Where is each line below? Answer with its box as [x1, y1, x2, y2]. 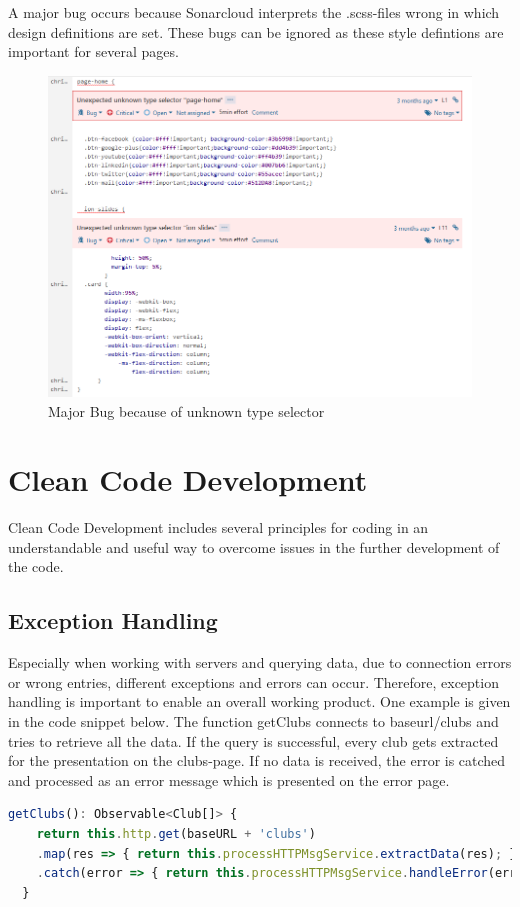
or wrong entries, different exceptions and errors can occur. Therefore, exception [8, 671, 499, 692]
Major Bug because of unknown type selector [48, 400, 325, 421]
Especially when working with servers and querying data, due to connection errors [8, 652, 512, 673]
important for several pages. [8, 41, 179, 62]
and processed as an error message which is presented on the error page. [8, 769, 450, 790]
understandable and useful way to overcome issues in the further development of [8, 536, 500, 557]
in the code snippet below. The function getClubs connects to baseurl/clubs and [8, 711, 499, 732]
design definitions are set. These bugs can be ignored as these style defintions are [8, 21, 504, 42]
